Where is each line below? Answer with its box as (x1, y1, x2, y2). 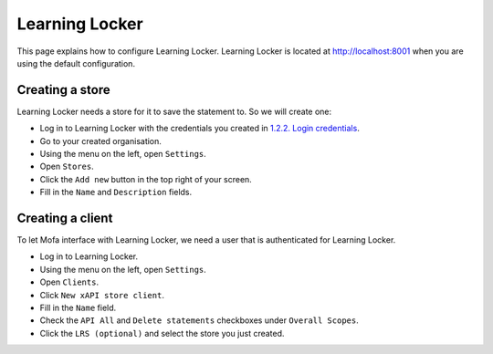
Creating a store (16, 82, 111, 98)
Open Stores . (39, 161, 95, 172)
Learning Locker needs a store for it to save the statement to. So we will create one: (16, 106, 332, 117)
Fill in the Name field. (39, 302, 117, 314)
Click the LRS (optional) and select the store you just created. (39, 328, 285, 338)
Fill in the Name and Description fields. (39, 187, 193, 198)
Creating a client (16, 211, 113, 225)
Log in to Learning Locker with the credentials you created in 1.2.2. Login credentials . (39, 123, 360, 134)
